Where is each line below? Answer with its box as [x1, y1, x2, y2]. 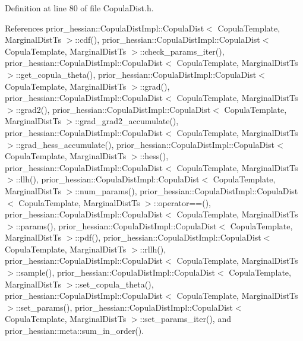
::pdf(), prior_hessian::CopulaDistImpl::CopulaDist [75, 231, 261, 244]
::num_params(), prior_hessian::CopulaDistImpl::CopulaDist [75, 184, 298, 197]
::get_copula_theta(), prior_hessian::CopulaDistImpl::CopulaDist [15, 68, 257, 80]
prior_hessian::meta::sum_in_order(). [5, 324, 144, 337]
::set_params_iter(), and [140, 312, 231, 325]
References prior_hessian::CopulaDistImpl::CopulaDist [5, 21, 204, 34]
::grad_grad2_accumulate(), [75, 115, 179, 127]
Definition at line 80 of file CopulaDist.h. [5, 2, 154, 14]
